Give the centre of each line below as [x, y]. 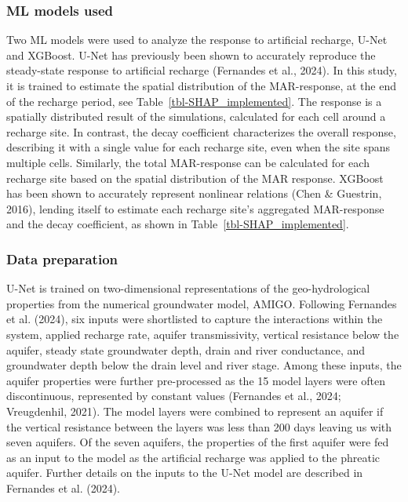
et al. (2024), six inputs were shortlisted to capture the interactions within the [195, 319]
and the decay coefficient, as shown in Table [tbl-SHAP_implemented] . [178, 224]
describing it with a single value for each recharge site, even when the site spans [199, 147]
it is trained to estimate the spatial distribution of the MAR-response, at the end [201, 85]
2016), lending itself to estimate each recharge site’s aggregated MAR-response [195, 208]
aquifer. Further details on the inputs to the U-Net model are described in [185, 473]
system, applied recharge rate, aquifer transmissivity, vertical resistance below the [203, 334]
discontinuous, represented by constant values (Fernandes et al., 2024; [174, 396]
